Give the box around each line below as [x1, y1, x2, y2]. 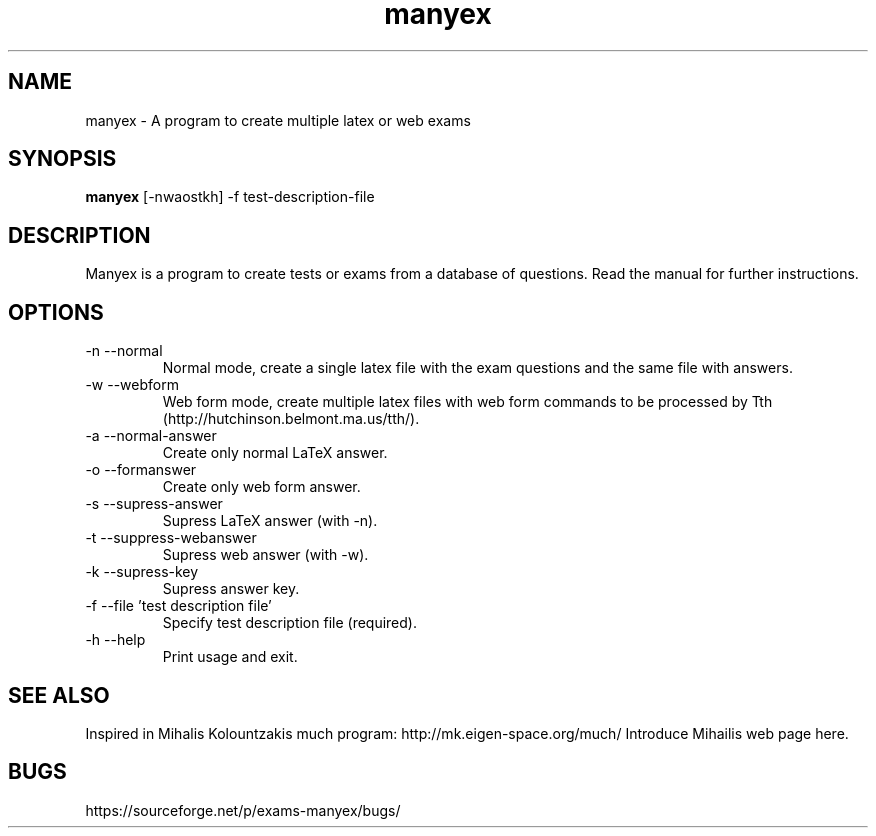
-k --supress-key [85, 563, 199, 581]
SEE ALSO [8, 682, 110, 708]
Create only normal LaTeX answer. [162, 444, 388, 462]
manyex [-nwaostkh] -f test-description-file [85, 188, 375, 206]
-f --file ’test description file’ [85, 597, 272, 615]
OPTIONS [8, 299, 104, 325]
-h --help [85, 631, 146, 649]
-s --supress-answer [85, 495, 223, 513]
